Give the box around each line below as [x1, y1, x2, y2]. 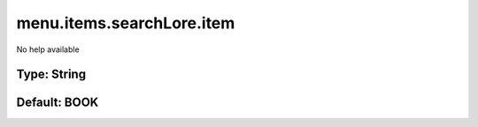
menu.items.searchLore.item [16, 13, 235, 33]
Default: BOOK [16, 95, 99, 110]
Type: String [16, 67, 87, 82]
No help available [16, 44, 80, 55]
